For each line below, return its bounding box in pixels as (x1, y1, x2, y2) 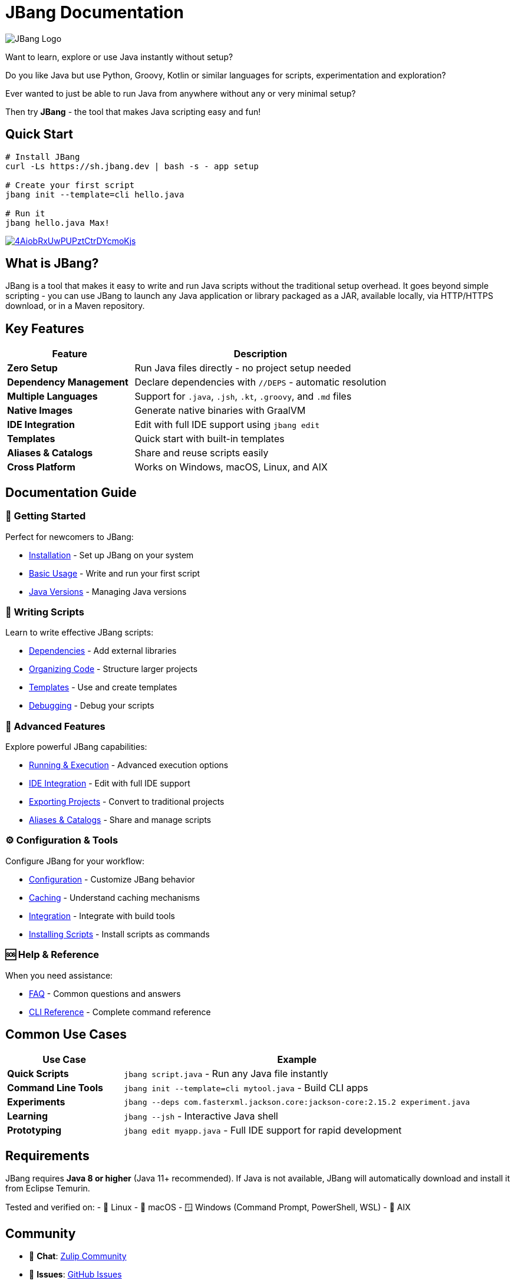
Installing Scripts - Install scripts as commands (29, 929, 210, 939)
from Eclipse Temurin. (5, 1183, 90, 1194)
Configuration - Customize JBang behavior (29, 874, 195, 884)
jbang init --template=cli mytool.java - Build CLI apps (124, 1082, 368, 1094)
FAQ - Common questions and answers (29, 988, 181, 999)
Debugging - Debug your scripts (29, 700, 154, 711)
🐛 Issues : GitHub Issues (29, 1269, 122, 1280)
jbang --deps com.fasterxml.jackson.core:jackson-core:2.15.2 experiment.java (124, 1097, 470, 1107)
